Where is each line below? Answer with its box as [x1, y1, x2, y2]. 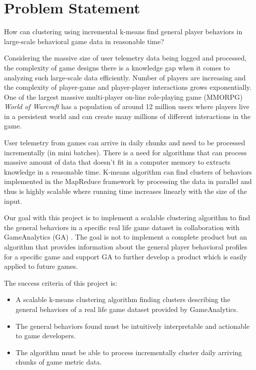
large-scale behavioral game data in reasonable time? [4, 36, 164, 46]
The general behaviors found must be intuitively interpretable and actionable [15, 320, 250, 331]
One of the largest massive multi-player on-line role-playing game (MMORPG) [4, 91, 243, 102]
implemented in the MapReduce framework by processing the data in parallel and [4, 176, 252, 186]
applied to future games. [4, 261, 78, 271]
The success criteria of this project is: [4, 277, 117, 288]
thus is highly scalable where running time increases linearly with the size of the [4, 186, 247, 196]
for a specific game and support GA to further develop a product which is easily [4, 251, 247, 261]
